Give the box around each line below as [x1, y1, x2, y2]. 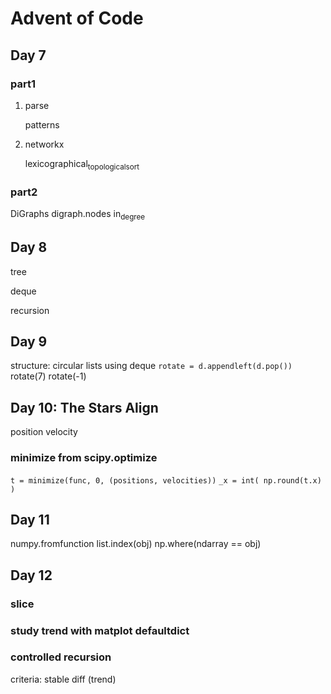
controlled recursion [10, 650, 112, 664]
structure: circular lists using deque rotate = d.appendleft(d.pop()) [10, 360, 293, 372]
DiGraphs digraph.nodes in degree [10, 207, 146, 222]
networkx [24, 138, 65, 150]
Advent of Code [10, 7, 144, 30]
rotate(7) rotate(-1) [10, 370, 87, 382]
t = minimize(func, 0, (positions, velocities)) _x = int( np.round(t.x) [10, 475, 322, 486]
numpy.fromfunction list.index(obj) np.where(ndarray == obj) [10, 538, 262, 550]
